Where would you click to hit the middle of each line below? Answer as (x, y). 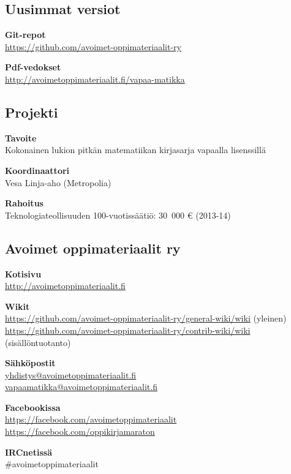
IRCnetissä (28, 452)
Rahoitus (24, 203)
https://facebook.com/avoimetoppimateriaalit (91, 419)
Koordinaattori (37, 170)
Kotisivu (23, 273)
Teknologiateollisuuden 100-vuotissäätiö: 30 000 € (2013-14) (118, 215)
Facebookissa (33, 407)
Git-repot (25, 35)
